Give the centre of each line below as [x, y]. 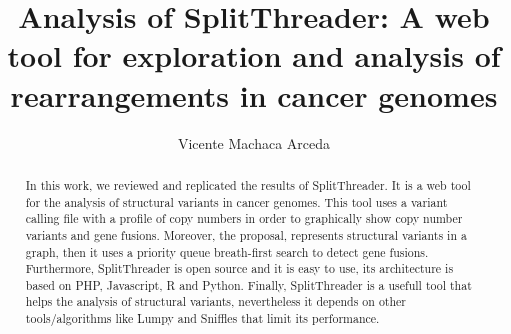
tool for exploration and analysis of [254, 55]
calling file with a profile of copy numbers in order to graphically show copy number [244, 218]
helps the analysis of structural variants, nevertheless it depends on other [215, 301]
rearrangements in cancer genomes [254, 94]
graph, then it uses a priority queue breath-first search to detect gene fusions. [227, 251]
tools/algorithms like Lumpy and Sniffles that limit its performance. [202, 318]
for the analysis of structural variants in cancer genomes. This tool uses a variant [236, 201]
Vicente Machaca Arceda [254, 142]
